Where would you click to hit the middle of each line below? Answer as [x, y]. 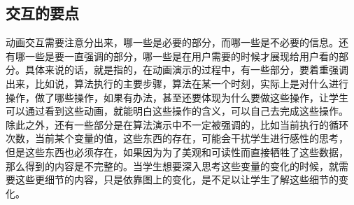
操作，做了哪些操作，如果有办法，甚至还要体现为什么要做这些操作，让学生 [177, 97]
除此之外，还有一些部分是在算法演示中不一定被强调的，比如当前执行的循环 [177, 124]
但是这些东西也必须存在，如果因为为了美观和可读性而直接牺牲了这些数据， [177, 151]
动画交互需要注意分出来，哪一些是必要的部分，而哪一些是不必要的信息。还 [177, 42]
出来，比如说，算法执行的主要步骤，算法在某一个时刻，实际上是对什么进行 [177, 83]
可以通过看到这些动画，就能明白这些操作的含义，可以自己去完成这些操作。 [177, 111]
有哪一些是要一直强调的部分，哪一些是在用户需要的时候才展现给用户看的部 [177, 56]
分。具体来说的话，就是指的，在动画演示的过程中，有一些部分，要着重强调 [177, 70]
